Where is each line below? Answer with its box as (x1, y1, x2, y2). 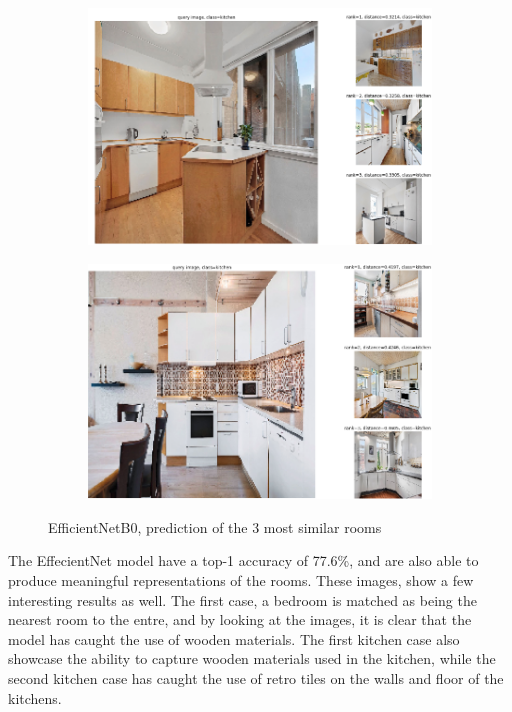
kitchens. (8, 687, 62, 708)
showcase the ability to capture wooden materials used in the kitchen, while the (8, 648, 496, 669)
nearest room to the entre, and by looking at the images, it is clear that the (8, 609, 472, 630)
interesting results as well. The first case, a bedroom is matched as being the (8, 589, 477, 610)
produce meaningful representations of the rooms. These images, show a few (8, 570, 474, 591)
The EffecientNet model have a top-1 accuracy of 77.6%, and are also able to (8, 550, 479, 571)
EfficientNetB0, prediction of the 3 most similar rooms (48, 516, 382, 537)
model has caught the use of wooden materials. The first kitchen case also (8, 628, 460, 649)
